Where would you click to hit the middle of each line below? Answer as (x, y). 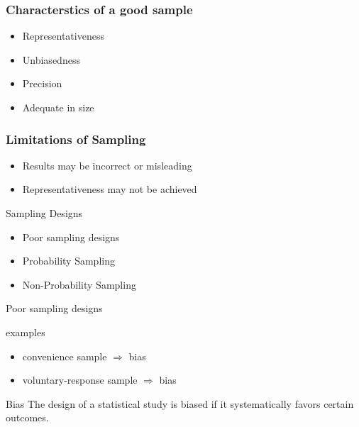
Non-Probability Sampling (79, 284)
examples (26, 332)
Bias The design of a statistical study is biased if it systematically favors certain (180, 403)
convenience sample (65, 356)
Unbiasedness (51, 59)
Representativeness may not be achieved (110, 189)
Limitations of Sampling (76, 139)
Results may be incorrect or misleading (107, 165)
